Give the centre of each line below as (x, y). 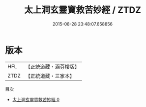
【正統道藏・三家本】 (50, 76)
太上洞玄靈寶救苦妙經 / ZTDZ (83, 10)
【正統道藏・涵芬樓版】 (53, 67)
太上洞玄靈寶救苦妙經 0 (36, 99)
